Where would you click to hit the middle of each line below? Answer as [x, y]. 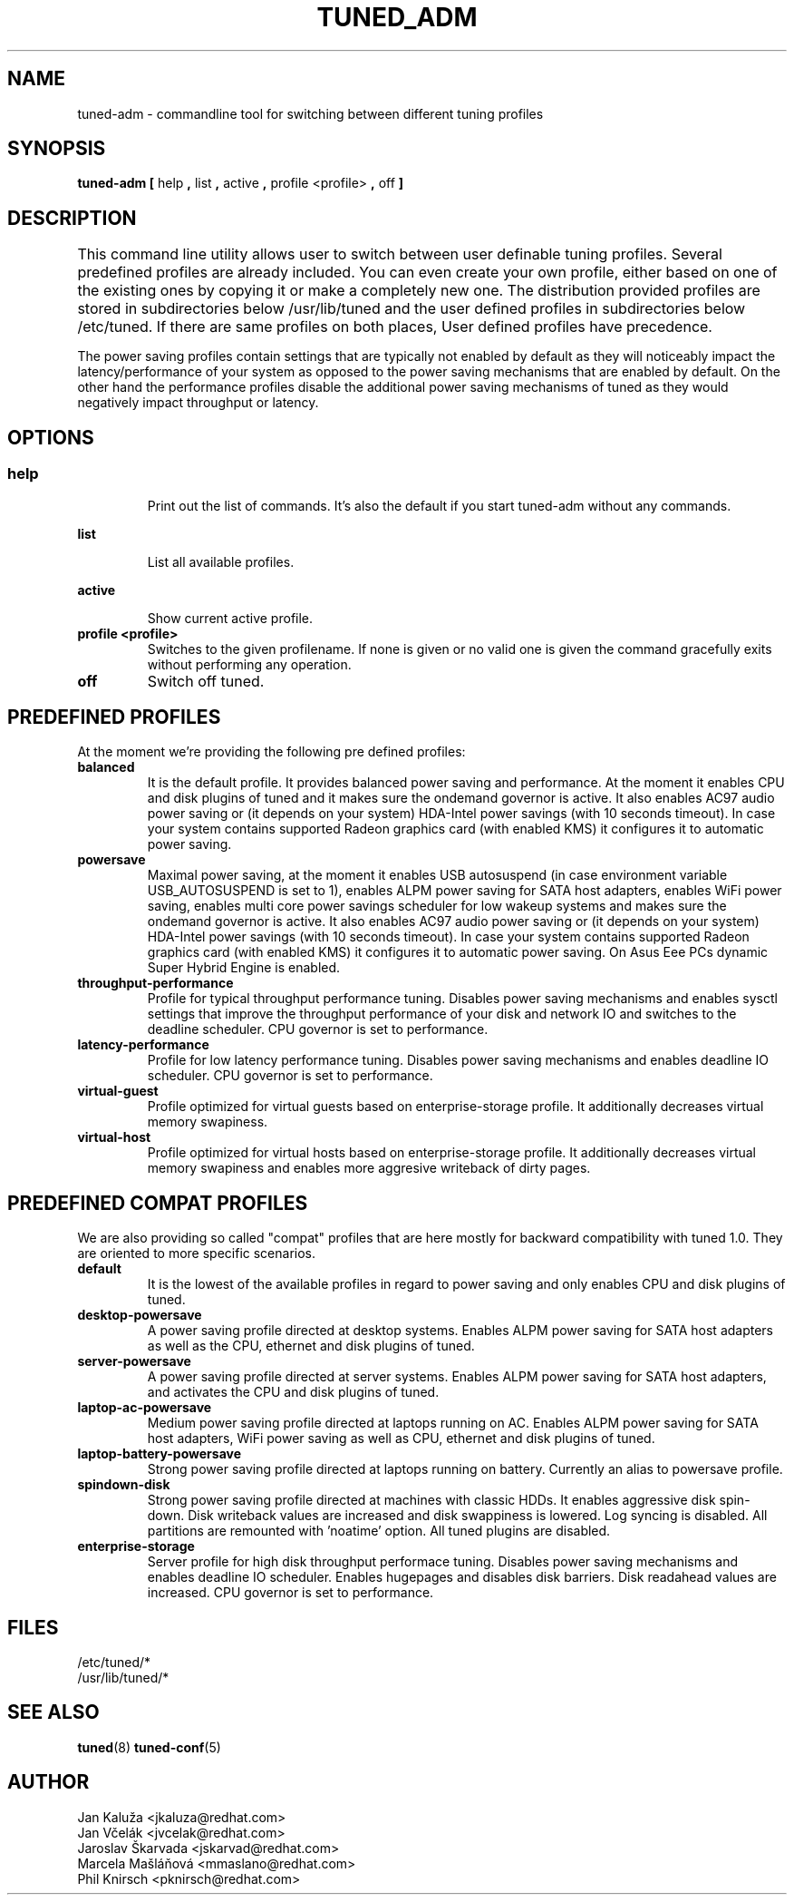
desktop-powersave [140, 1315]
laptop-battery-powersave [160, 1454]
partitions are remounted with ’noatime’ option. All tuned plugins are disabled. [379, 1531]
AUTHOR [48, 1782]
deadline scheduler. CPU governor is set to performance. [318, 1029]
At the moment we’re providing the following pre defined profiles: [271, 752]
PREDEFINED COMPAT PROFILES [158, 1203]
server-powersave [134, 1361]
